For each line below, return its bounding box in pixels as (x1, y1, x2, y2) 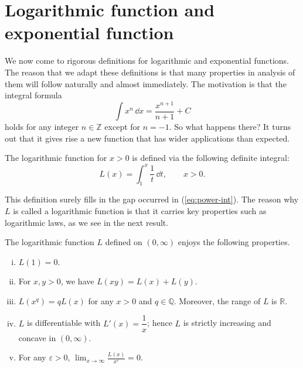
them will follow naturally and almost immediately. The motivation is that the (5, 77, 287, 90)
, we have (60, 275, 94, 287)
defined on (105, 236, 142, 248)
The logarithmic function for (5, 152, 107, 164)
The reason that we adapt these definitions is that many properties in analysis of (5, 66, 295, 78)
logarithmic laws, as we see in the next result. (5, 216, 169, 228)
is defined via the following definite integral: (132, 152, 290, 164)
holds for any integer (5, 121, 79, 133)
